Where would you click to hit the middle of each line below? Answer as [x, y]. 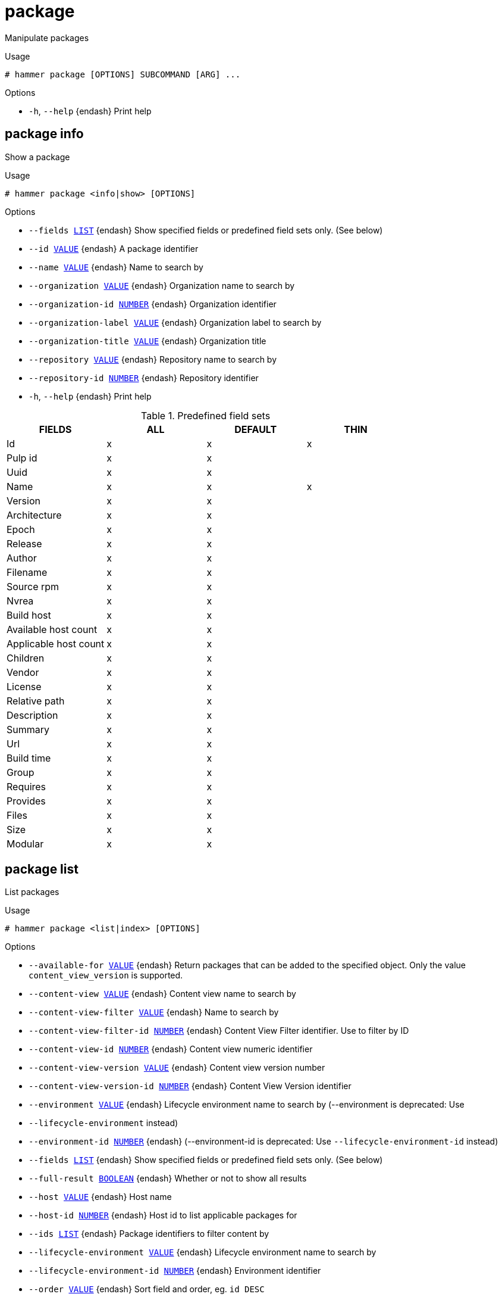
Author [22, 558]
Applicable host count [56, 643]
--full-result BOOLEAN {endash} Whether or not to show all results [168, 1178]
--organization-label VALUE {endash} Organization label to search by [175, 322]
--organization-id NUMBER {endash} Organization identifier [153, 304]
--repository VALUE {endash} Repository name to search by [153, 359]
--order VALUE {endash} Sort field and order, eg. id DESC [147, 1289]
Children [26, 658]
